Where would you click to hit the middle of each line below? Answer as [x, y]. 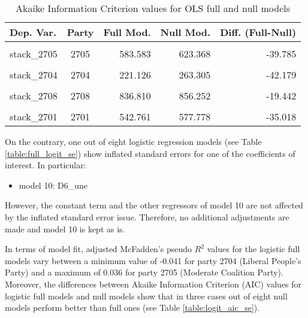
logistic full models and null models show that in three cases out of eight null [146, 296]
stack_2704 [34, 75]
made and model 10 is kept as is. [65, 228]
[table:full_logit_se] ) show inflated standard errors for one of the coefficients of [150, 153]
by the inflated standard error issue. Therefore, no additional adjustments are [147, 216]
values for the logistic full [253, 249]
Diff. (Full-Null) [258, 32]
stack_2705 [34, 54]
